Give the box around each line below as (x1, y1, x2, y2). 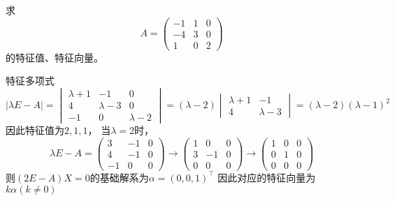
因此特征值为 (6, 123, 64, 137)
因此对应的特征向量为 (217, 170, 316, 184)
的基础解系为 (89, 170, 149, 184)
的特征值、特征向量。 (6, 50, 103, 64)
